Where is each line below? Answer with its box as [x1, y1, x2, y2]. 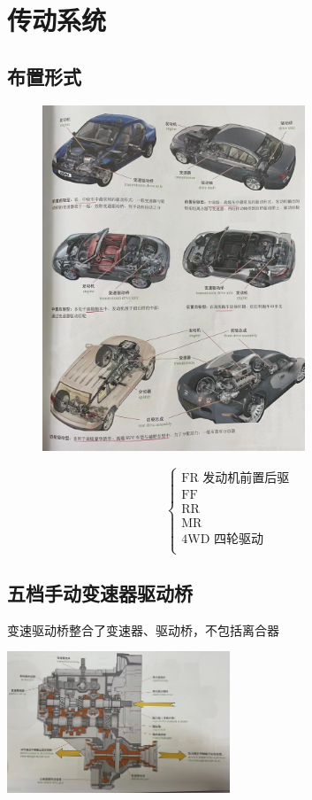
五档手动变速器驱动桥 [7, 579, 193, 606]
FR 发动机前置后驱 [181, 472, 290, 485]
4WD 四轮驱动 [181, 533, 264, 547]
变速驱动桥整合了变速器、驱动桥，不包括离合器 [7, 620, 279, 639]
